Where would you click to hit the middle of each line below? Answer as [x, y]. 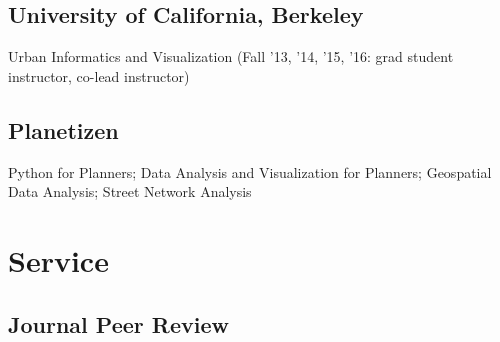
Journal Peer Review [118, 323]
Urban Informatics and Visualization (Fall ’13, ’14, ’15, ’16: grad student [231, 56]
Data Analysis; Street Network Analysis [130, 191]
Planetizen [63, 129]
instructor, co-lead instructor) [99, 75]
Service [58, 259]
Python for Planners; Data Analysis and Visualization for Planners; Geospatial [250, 171]
